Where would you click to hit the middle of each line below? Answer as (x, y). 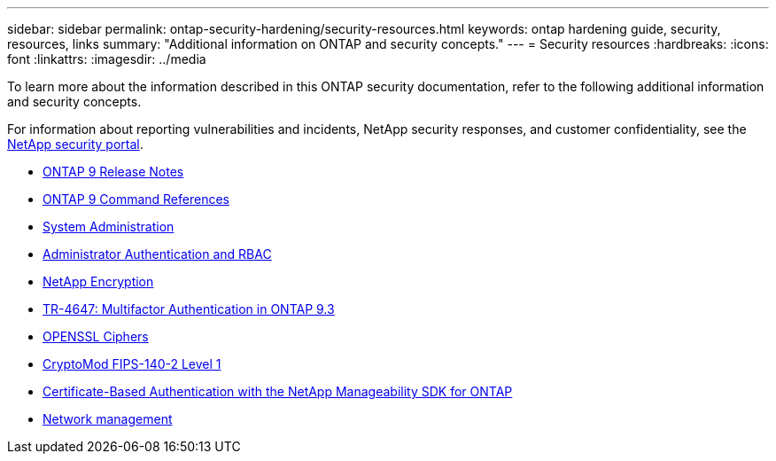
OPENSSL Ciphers (96, 336)
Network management (108, 419)
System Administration (109, 227)
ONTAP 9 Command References (136, 199)
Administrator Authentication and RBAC (157, 254)
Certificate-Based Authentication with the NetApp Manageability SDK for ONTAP (278, 391)
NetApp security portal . (75, 144)
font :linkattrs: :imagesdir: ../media (107, 59)
